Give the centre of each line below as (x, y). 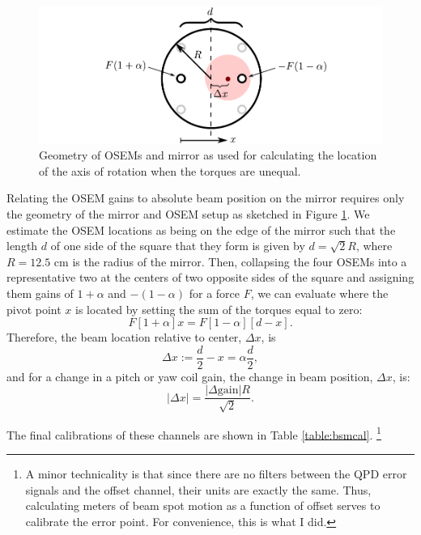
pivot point (34, 309)
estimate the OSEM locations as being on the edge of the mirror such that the (201, 229)
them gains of (40, 293)
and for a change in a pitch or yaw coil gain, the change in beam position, (190, 376)
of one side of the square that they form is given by (178, 246)
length (22, 246)
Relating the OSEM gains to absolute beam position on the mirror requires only (206, 198)
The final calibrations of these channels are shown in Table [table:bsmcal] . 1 (194, 433)
